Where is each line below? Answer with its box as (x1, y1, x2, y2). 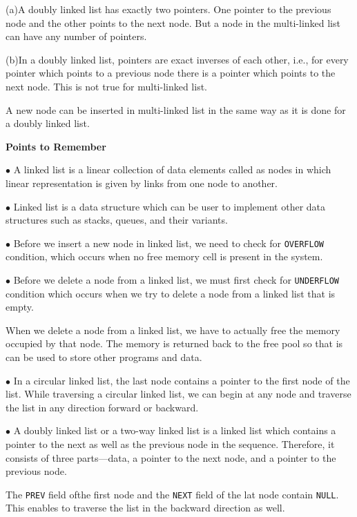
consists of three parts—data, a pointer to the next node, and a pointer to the (6, 450, 336, 465)
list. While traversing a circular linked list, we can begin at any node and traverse (6, 387, 351, 401)
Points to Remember (6, 139, 106, 153)
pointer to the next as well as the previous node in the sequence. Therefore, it (6, 436, 335, 451)
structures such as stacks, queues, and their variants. (6, 213, 228, 227)
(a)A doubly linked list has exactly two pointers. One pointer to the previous (6, 2, 331, 16)
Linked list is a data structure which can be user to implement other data (13, 199, 326, 213)
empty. (6, 300, 34, 314)
